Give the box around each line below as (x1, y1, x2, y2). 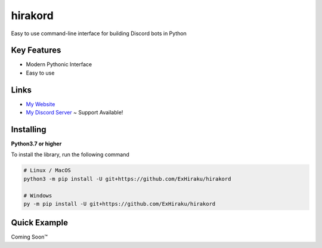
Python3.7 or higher (11, 140, 62, 147)
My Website (26, 100, 55, 107)
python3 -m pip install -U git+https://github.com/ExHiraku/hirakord (23, 175, 231, 182)
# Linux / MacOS (23, 167, 72, 174)
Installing (11, 124, 47, 134)
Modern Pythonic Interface (26, 61, 92, 68)
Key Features (11, 45, 61, 55)
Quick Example (11, 218, 69, 228)
